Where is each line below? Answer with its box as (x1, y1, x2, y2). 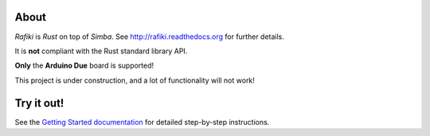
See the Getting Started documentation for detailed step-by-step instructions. (14, 117, 270, 126)
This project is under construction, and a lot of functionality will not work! (14, 76, 255, 85)
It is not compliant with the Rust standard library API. (14, 46, 188, 56)
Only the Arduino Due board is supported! (14, 60, 154, 71)
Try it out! (14, 96, 64, 110)
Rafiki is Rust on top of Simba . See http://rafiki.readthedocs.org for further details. (14, 32, 284, 41)
